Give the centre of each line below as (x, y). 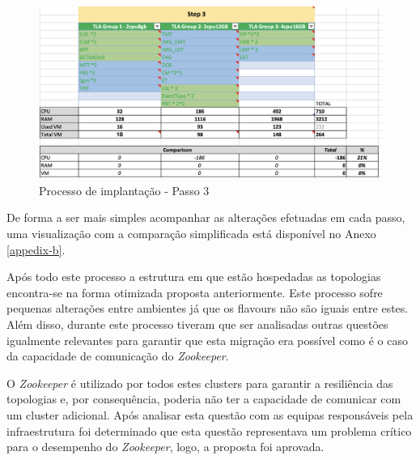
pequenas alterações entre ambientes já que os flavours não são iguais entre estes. (208, 308)
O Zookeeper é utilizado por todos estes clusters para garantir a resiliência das (200, 383)
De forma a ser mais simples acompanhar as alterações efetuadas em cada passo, (206, 217)
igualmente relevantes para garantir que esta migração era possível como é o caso (207, 340)
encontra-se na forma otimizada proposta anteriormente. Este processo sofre (195, 292)
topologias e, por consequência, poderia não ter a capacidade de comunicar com (204, 399)
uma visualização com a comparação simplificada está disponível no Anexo (191, 234)
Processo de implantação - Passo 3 (124, 190)
